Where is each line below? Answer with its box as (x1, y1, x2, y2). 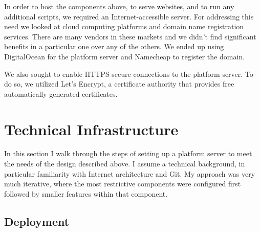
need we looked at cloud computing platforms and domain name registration (4, 21, 244, 32)
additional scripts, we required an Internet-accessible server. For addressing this (4, 11, 254, 22)
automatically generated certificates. (4, 88, 118, 99)
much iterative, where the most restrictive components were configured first (4, 178, 241, 189)
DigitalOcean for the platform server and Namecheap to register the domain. (4, 51, 245, 61)
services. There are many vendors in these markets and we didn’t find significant (4, 31, 256, 41)
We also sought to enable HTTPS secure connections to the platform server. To (4, 68, 253, 79)
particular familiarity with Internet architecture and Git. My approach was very (4, 168, 255, 179)
